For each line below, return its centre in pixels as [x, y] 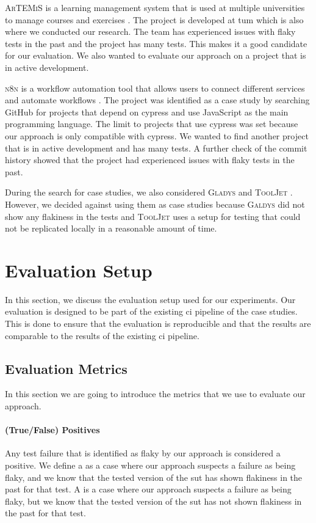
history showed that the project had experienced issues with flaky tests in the [150, 160]
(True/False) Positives [52, 430]
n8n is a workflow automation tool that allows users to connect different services [155, 88]
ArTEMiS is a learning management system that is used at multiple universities [155, 7]
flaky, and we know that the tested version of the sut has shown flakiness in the [154, 477]
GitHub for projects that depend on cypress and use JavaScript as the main [147, 112]
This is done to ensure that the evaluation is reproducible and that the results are [158, 323]
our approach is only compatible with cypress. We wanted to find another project [157, 135]
